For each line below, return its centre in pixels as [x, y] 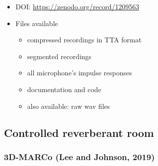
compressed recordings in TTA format [84, 40]
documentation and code [64, 89]
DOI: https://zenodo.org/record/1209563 [77, 6]
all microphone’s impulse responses [79, 73]
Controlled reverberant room [79, 132]
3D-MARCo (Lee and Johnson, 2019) [79, 156]
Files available [37, 23]
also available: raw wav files [68, 106]
